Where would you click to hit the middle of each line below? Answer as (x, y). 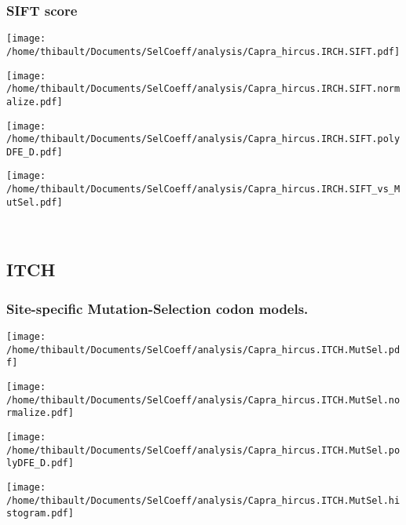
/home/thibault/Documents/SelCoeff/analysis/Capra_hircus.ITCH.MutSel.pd (203, 350)
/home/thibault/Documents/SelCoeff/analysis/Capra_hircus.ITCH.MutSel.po (203, 450)
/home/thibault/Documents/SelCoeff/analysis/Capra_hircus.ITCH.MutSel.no (203, 400)
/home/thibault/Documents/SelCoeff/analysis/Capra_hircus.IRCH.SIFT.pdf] (203, 51)
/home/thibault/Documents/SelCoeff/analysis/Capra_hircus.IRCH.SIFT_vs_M (203, 190)
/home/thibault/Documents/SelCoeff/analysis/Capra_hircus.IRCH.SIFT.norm (203, 89)
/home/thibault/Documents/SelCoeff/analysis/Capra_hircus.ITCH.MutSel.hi (203, 500)
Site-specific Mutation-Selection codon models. (157, 308)
